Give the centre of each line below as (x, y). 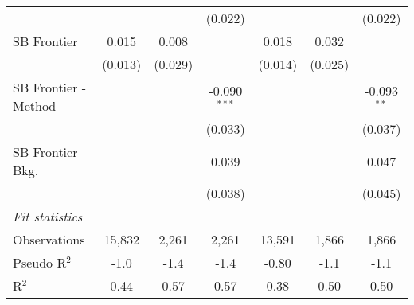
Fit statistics (48, 216)
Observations (49, 239)
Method (35, 106)
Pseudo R (40, 262)
